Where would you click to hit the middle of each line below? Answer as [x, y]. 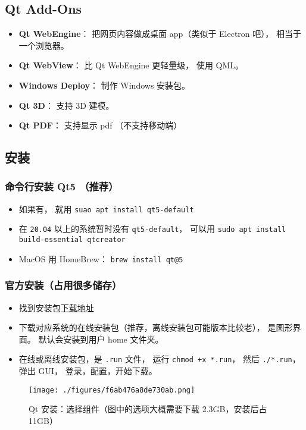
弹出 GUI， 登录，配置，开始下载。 [88, 371]
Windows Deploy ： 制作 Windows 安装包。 [104, 85]
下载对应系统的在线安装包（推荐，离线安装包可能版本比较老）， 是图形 [156, 327]
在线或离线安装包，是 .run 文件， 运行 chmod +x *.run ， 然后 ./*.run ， [160, 359]
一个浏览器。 [44, 45]
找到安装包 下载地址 [56, 307]
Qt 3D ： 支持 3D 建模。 [66, 105]
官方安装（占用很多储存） [63, 285]
